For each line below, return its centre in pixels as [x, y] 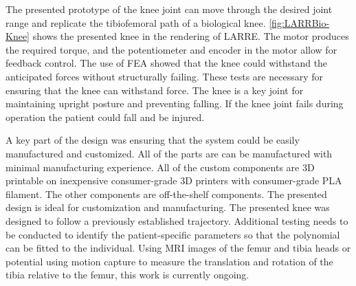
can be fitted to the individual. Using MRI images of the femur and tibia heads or [178, 248]
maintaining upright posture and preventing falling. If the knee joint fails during [175, 103]
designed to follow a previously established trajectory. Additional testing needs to [177, 220]
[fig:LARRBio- [299, 22]
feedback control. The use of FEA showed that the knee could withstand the [167, 63]
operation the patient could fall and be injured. [105, 117]
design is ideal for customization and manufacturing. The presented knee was [168, 207]
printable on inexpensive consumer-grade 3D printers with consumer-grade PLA [174, 180]
